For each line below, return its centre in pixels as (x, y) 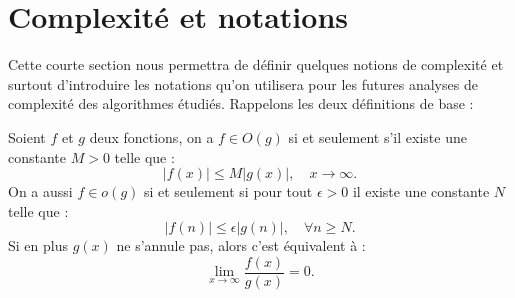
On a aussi (40, 191)
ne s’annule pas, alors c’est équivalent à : (241, 245)
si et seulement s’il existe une (377, 136)
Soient (27, 136)
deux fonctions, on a (151, 136)
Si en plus (38, 245)
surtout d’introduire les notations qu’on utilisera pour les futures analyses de (243, 83)
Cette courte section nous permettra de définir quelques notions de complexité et (256, 64)
